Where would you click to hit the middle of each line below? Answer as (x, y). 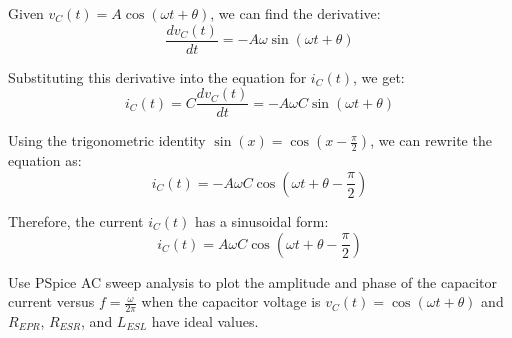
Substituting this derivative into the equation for (157, 76)
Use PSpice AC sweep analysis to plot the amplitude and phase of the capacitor (253, 281)
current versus (51, 301)
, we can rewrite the (431, 140)
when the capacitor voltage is (231, 301)
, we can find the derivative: (295, 13)
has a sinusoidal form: (261, 220)
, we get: (379, 76)
